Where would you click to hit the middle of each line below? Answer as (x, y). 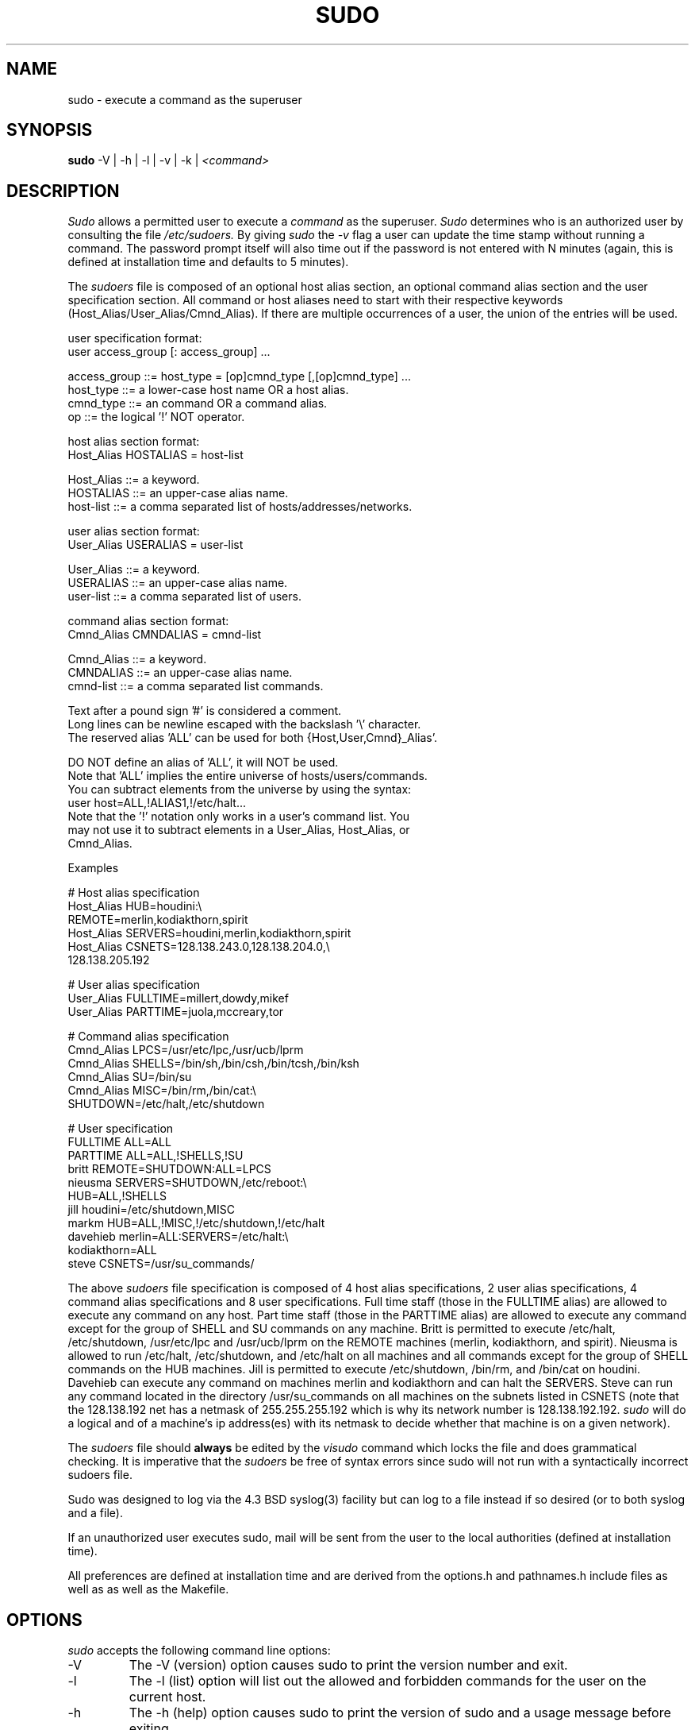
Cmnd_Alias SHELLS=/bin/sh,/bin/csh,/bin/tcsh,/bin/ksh (213, 1064)
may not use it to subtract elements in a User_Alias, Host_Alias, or (239, 830)
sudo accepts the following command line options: (199, 1651)
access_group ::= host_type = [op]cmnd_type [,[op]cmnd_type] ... (239, 377)
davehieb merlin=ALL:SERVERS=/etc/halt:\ (178, 1237)
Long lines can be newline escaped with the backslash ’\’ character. (244, 724)
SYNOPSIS (50, 130)
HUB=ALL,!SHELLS (117, 1196)
